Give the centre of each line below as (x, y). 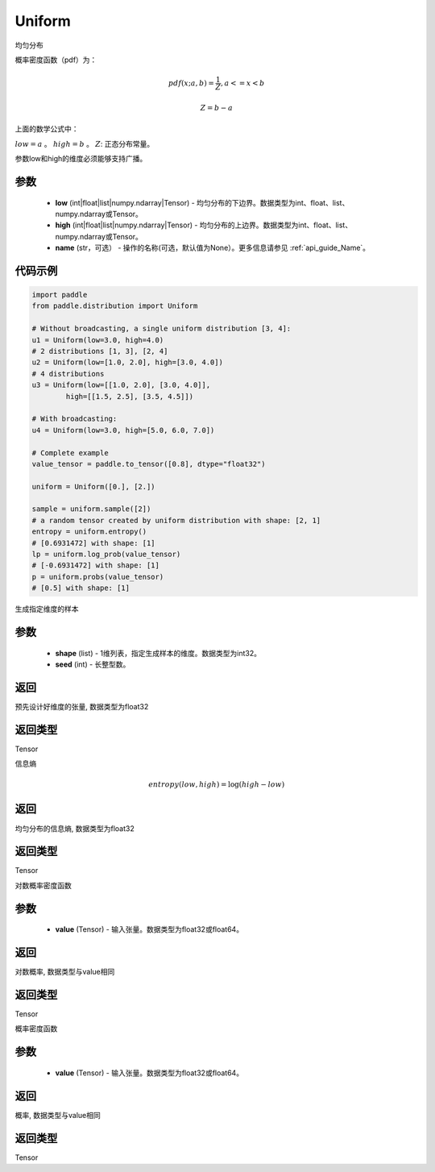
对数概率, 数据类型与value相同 (65, 972)
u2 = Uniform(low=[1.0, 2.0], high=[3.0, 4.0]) (127, 362)
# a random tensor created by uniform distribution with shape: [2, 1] (176, 520)
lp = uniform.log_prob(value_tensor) (106, 555)
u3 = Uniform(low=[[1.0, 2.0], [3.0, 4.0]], (121, 385)
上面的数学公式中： (47, 129)
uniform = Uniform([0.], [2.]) (94, 486)
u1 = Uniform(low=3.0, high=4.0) (98, 340)
